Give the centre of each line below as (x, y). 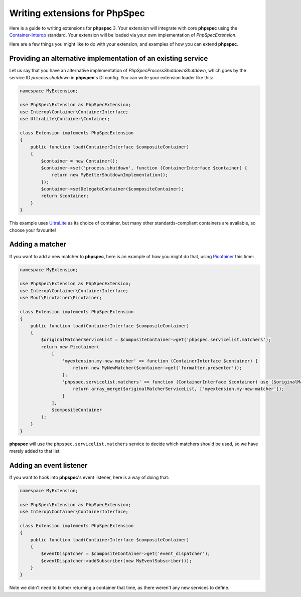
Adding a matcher (38, 244)
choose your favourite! (33, 230)
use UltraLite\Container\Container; (65, 119)
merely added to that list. (35, 451)
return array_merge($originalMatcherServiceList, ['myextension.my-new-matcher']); (179, 389)
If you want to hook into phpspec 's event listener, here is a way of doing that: (89, 477)
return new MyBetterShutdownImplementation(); (110, 175)
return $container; (65, 196)
